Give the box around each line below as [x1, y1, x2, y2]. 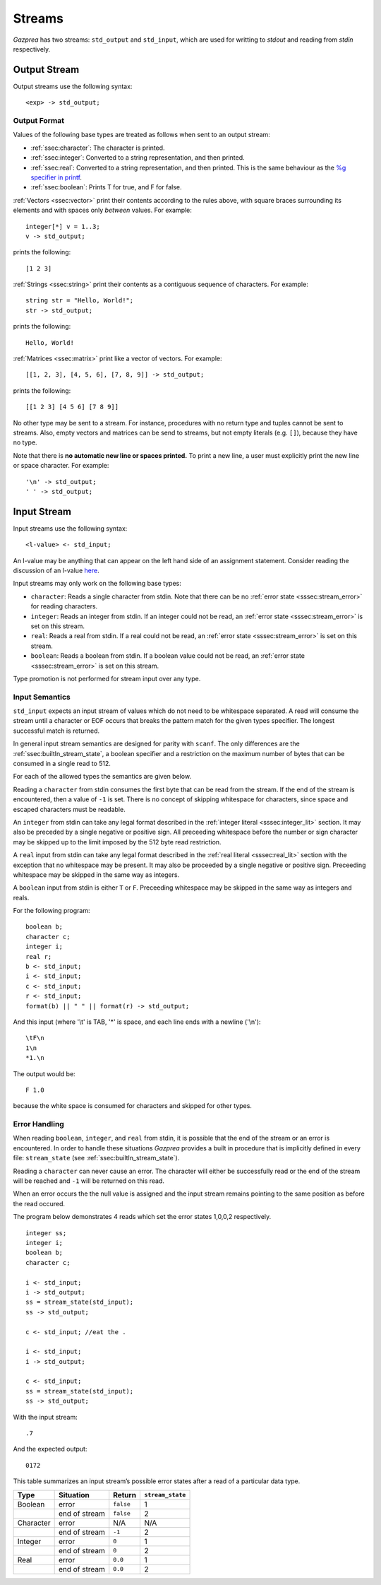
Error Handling [13, 1119, 65, 1129]
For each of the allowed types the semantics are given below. [13, 772, 192, 781]
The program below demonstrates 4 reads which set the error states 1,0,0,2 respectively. [13, 1213, 272, 1221]
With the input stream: [13, 1413, 78, 1421]
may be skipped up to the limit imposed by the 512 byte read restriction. [13, 837, 222, 846]
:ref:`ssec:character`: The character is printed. [30, 143, 165, 152]
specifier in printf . [30, 173, 83, 182]
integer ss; [25, 1229, 67, 1237]
